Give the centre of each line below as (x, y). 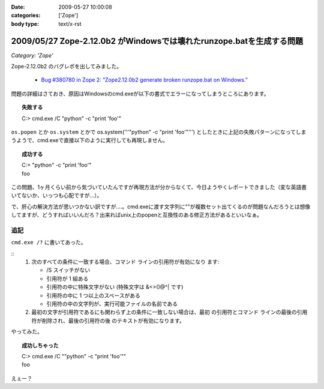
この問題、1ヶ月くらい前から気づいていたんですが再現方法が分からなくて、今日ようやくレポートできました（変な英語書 (159, 187)
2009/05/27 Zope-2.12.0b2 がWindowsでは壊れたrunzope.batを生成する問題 (157, 41)
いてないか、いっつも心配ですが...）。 (57, 196)
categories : (26, 16)
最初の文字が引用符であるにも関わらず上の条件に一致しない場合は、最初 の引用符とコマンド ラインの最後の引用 (169, 312)
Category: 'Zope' (32, 55)
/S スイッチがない (68, 270)
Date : (18, 7)
